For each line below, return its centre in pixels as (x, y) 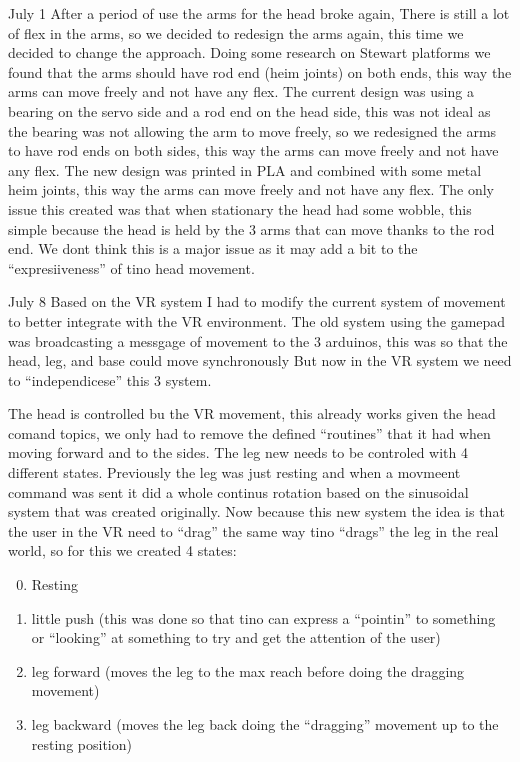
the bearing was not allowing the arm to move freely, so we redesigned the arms (252, 130)
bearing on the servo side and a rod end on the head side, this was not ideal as (249, 110)
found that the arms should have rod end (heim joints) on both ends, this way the (260, 71)
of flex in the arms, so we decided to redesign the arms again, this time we (236, 32)
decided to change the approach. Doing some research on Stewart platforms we (249, 52)
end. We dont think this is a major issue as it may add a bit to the (213, 248)
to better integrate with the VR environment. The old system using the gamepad (257, 320)
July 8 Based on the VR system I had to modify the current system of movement (257, 301)
